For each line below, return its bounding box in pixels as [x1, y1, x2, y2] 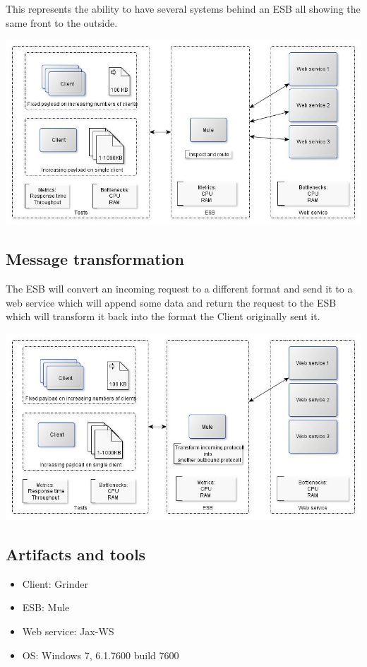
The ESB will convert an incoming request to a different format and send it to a [6, 281, 353, 296]
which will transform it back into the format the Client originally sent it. [6, 309, 320, 324]
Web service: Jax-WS [22, 623, 114, 638]
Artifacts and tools [6, 543, 146, 565]
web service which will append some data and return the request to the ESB [6, 295, 337, 309]
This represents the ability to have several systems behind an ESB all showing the [6, 1, 361, 16]
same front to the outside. [6, 15, 118, 30]
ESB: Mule [22, 600, 70, 615]
